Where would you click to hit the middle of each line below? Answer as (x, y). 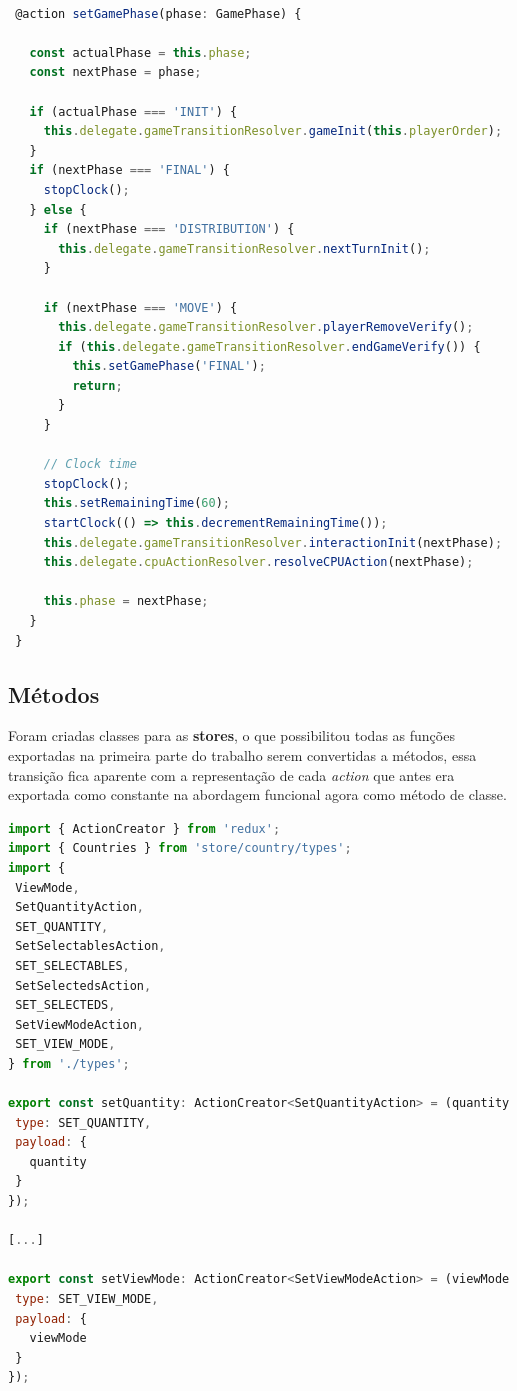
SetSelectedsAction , (83, 985)
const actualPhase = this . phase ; (140, 52)
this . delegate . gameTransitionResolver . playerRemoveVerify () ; (266, 327)
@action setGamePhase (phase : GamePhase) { (158, 13)
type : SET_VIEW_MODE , (87, 1299)
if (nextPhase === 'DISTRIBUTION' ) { (169, 229)
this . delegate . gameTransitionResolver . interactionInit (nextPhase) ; (273, 542)
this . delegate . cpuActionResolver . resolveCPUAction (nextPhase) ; (258, 562)
